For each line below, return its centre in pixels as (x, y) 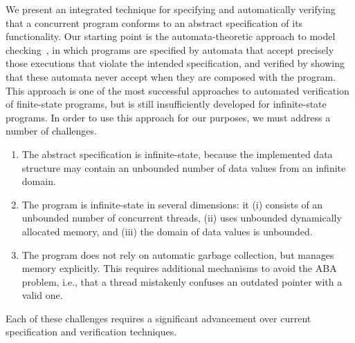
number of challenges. (51, 131)
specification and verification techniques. (91, 332)
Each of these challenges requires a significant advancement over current (158, 318)
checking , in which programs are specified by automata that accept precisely (170, 49)
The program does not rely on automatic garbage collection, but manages (178, 254)
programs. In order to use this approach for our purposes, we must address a (168, 117)
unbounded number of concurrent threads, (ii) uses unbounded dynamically (182, 218)
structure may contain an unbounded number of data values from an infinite (184, 167)
